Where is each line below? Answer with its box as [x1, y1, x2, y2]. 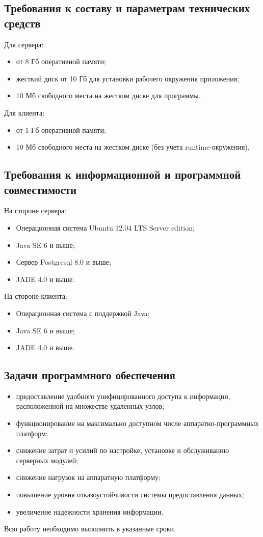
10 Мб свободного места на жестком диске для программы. [16, 90, 201, 101]
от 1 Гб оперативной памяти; [16, 124, 106, 135]
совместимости [4, 181, 77, 197]
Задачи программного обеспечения [4, 367, 175, 383]
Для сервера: [4, 39, 44, 49]
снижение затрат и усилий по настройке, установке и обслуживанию [16, 445, 229, 456]
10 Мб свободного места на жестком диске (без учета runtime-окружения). [16, 142, 250, 152]
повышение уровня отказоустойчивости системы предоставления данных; [16, 489, 244, 500]
